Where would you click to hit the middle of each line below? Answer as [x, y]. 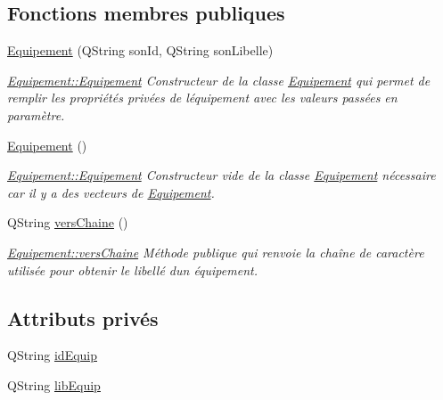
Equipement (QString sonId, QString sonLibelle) [140, 50]
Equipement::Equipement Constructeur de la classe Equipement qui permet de [219, 80]
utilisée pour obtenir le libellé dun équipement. [132, 269]
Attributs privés [83, 318]
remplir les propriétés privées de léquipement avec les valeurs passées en [202, 98]
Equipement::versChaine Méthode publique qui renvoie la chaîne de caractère [216, 252]
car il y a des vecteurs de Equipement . [111, 192]
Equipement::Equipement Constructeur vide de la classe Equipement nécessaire [221, 175]
